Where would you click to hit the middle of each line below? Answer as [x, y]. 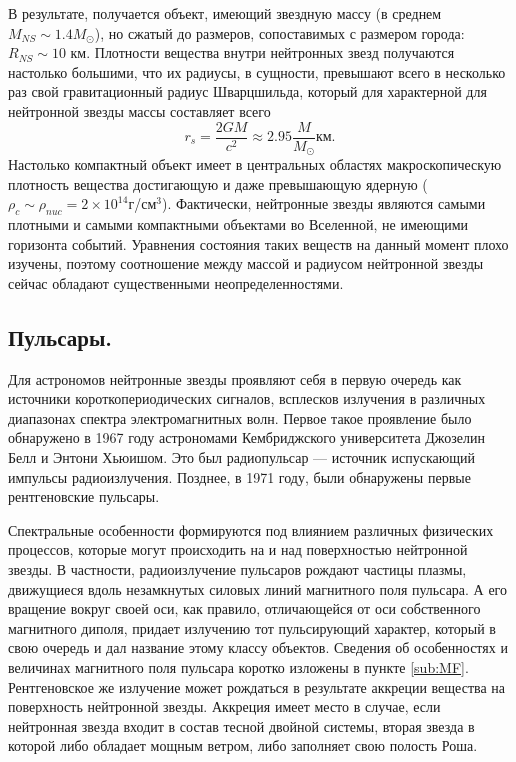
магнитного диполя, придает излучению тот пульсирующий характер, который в [252, 627]
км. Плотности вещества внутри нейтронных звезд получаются [262, 52]
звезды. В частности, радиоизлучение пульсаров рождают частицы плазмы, [237, 568]
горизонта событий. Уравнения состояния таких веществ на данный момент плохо [258, 243]
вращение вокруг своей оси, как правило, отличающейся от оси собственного [244, 608]
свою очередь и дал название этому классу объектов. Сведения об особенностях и [258, 647]
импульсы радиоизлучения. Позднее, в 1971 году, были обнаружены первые [239, 476]
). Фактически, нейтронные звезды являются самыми [323, 203]
